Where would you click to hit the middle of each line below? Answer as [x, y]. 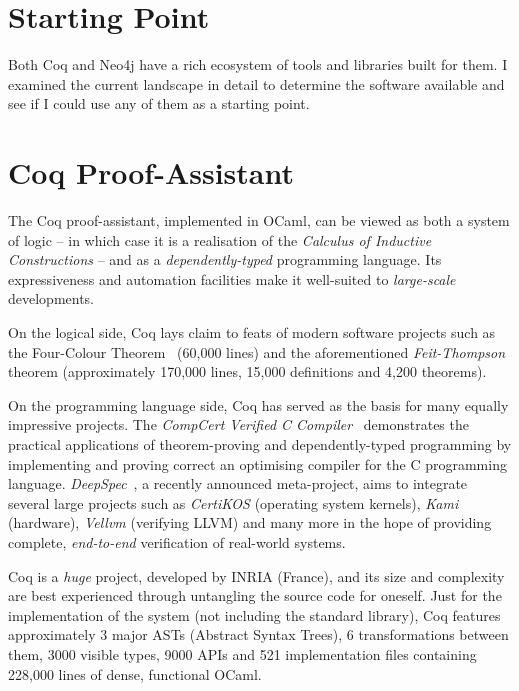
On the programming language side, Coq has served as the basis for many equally [258, 404]
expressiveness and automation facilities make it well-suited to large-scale [232, 278]
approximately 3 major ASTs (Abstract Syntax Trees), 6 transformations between [258, 634]
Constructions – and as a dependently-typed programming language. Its [225, 259]
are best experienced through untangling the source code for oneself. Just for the [255, 595]
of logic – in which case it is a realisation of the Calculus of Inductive [220, 239]
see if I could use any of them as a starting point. [159, 103]
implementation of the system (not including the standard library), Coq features [254, 614]
